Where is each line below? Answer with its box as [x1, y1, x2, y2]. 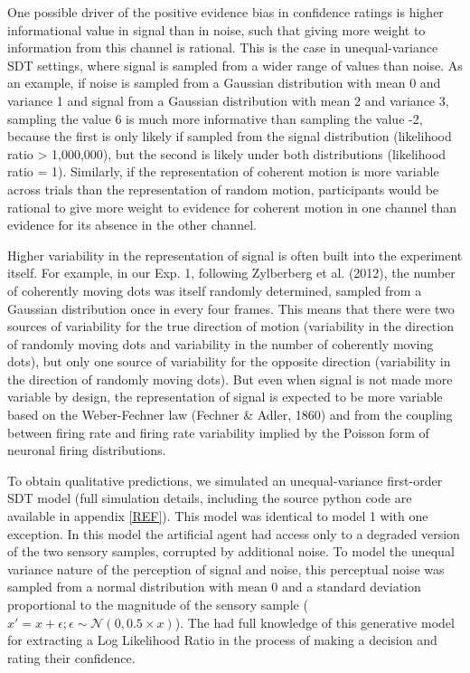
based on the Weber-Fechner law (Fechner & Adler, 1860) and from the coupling [7, 405, 453, 424]
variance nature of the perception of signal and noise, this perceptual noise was [7, 559, 445, 578]
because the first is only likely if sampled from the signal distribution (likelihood [7, 127, 452, 146]
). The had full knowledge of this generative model [174, 612, 455, 631]
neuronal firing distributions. [7, 441, 166, 460]
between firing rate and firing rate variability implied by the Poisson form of [7, 422, 429, 441]
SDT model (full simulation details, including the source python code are [7, 488, 412, 507]
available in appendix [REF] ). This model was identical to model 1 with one [7, 507, 428, 526]
